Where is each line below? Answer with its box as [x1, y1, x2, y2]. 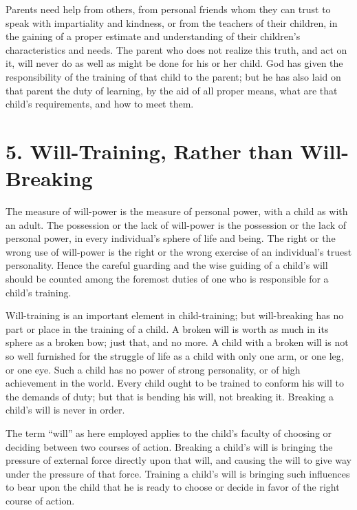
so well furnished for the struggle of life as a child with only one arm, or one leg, [6, 349, 344, 363]
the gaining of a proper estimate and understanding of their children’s [6, 29, 301, 43]
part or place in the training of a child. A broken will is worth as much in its [6, 321, 329, 336]
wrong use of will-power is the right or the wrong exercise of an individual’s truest [6, 244, 352, 258]
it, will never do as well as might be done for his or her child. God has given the [6, 56, 343, 70]
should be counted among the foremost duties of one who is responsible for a [6, 272, 329, 286]
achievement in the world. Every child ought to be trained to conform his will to [6, 376, 344, 390]
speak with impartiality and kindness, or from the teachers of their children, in [6, 15, 338, 30]
